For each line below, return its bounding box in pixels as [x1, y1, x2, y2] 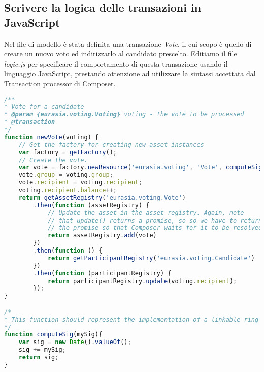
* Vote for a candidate [4, 103, 84, 111]
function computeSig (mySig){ [4, 331, 103, 338]
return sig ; [18, 354, 59, 361]
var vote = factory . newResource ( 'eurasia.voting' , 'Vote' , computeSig [18, 164, 262, 171]
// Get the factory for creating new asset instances [18, 141, 204, 148]
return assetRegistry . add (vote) [47, 232, 157, 239]
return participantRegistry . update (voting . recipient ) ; [47, 277, 237, 285]
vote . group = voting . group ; [18, 171, 113, 179]
